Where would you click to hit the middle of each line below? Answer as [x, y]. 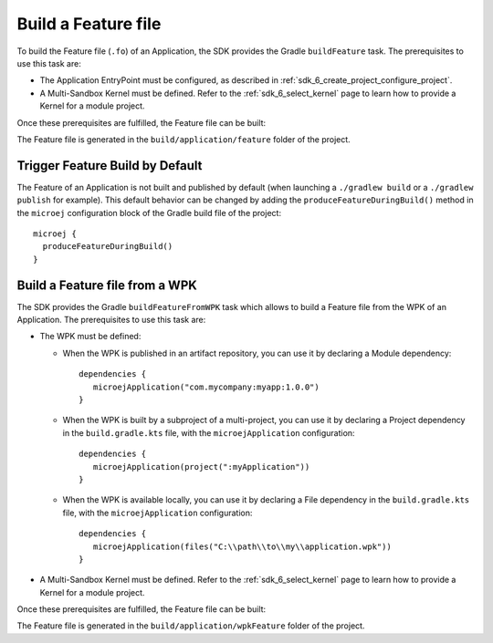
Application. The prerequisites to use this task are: [111, 320]
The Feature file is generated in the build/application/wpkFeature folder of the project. [191, 626]
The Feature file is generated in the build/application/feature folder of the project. [184, 139]
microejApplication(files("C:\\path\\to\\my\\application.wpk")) [242, 546]
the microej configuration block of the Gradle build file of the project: [149, 213]
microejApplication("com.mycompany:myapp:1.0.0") [206, 387]
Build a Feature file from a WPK [107, 285]
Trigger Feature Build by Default [110, 166]
